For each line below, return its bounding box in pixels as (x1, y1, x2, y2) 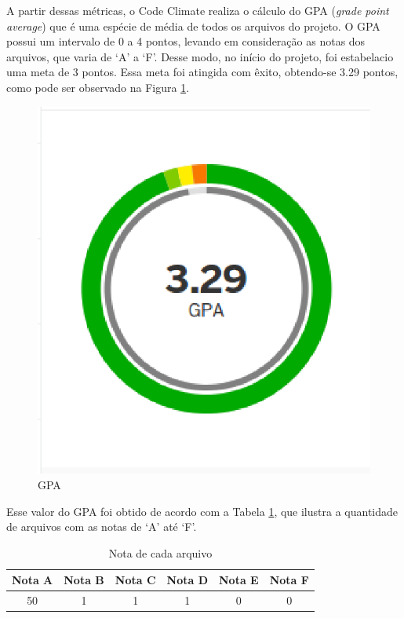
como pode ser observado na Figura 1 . (6, 79, 190, 95)
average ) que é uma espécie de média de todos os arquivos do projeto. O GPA (6, 17, 380, 34)
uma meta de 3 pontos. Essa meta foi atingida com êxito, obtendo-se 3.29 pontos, (6, 64, 399, 80)
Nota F (269, 572, 309, 588)
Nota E (219, 572, 259, 588)
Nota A (12, 572, 53, 588)
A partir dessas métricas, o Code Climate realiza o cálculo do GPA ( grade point (6, 2, 389, 18)
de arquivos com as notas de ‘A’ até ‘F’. (6, 518, 197, 535)
